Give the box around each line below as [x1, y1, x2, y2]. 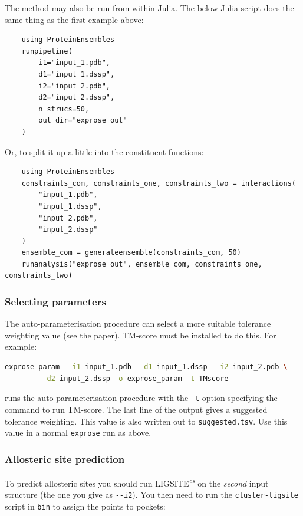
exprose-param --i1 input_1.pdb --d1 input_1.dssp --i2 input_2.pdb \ [5, 363, 288, 372]
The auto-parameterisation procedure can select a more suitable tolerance [5, 317, 271, 330]
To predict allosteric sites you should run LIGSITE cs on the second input [5, 475, 269, 489]
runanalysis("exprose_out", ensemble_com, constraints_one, [21, 259, 262, 268]
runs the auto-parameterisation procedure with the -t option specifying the [5, 392, 278, 404]
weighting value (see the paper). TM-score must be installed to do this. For [5, 328, 276, 341]
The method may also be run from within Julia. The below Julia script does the [5, 2, 294, 14]
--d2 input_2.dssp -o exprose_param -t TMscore [38, 374, 229, 383]
